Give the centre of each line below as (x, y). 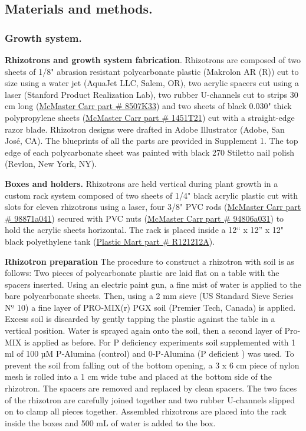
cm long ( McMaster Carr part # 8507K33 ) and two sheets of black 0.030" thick (148, 106)
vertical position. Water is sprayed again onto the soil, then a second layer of (143, 330)
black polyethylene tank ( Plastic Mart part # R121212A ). (110, 241)
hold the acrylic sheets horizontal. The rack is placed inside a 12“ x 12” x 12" (144, 230)
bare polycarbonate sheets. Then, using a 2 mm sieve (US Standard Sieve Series (149, 296)
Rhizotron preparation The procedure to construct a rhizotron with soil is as (149, 261)
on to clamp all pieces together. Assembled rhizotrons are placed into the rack (146, 411)
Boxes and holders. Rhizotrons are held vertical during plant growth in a (142, 183)
